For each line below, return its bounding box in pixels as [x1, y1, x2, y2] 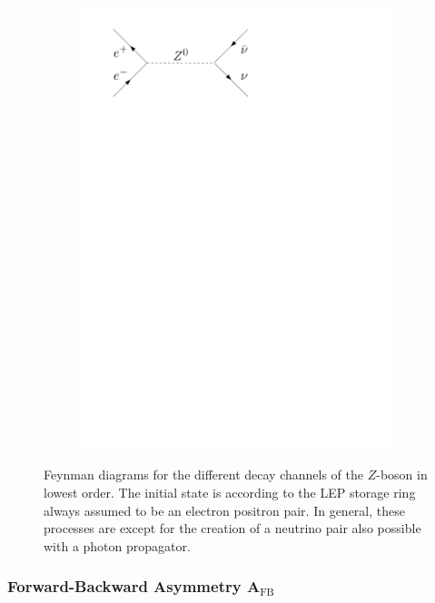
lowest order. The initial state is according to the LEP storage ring [44, 482, 416, 501]
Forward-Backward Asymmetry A [7, 575, 261, 598]
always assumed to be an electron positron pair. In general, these [44, 500, 405, 519]
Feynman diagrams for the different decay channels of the [44, 465, 364, 484]
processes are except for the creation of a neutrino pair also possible [44, 519, 421, 538]
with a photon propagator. [44, 536, 191, 555]
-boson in [376, 465, 428, 484]
